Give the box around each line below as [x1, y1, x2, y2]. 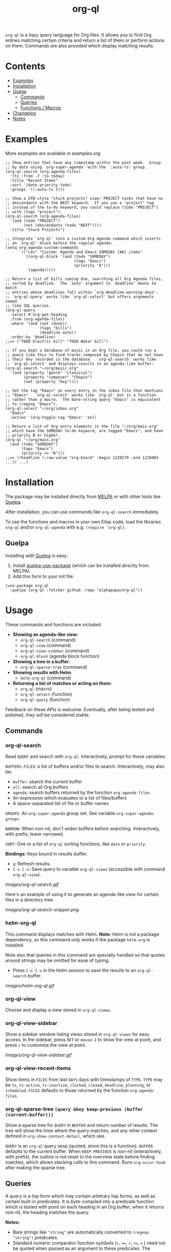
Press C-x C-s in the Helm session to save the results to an [12, 967, 136, 973]
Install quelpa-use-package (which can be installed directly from [12, 562, 149, 569]
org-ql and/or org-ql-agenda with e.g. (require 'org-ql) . [5, 524, 126, 530]
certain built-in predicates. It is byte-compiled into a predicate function [5, 1198, 154, 1204]
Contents [5, 61, 46, 72]
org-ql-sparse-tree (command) [20, 664, 88, 670]
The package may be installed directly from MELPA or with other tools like [5, 493, 161, 500]
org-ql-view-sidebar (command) [20, 647, 90, 654]
